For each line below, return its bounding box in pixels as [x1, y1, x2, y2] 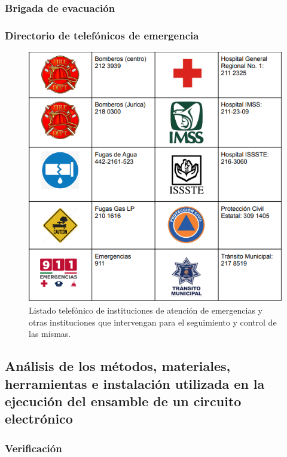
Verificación [5, 440, 62, 455]
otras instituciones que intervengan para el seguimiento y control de [29, 315, 277, 328]
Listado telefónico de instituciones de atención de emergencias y [29, 304, 262, 317]
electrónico [5, 409, 73, 428]
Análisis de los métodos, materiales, [5, 357, 231, 375]
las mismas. [29, 327, 71, 340]
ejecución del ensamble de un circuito [5, 392, 242, 410]
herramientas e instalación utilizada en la [5, 374, 265, 392]
